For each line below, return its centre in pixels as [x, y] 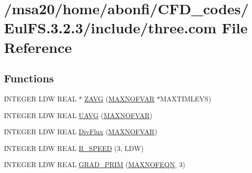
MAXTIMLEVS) [186, 98]
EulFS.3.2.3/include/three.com [110, 28]
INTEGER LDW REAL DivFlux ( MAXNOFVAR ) [81, 132]
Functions [29, 78]
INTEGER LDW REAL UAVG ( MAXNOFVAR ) [78, 115]
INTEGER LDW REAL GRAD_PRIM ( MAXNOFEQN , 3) [95, 164]
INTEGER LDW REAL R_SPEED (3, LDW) [74, 148]
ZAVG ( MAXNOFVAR [120, 98]
